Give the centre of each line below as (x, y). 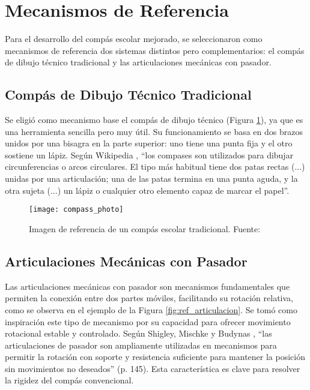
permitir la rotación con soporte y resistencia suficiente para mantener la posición (155, 357)
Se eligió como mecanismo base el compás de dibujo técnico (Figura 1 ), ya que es (154, 120)
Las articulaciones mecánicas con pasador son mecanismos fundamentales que (147, 286)
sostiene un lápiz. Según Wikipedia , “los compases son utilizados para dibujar (149, 154)
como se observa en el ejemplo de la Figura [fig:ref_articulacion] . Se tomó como (151, 309)
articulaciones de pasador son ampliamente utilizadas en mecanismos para (141, 345)
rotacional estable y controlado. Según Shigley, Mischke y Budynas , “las (138, 333)
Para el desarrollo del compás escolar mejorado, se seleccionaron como (134, 39)
